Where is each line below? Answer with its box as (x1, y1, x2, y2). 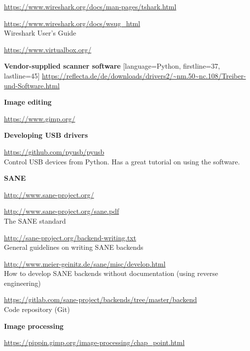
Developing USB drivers (4, 130, 88, 140)
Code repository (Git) (4, 304, 70, 314)
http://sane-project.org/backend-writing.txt (4, 232, 137, 242)
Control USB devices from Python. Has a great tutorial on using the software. (4, 156, 240, 166)
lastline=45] (4, 70, 40, 80)
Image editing (4, 97, 52, 107)
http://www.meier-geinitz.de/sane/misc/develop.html (4, 258, 166, 269)
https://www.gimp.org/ (4, 113, 75, 123)
